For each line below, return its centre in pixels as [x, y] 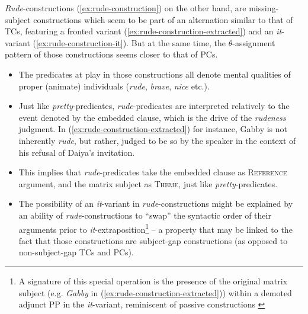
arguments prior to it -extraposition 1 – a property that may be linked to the [155, 228]
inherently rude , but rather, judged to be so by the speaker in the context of [157, 140]
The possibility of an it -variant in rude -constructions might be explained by [156, 204]
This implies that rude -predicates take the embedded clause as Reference [153, 172]
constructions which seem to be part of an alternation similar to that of [163, 19]
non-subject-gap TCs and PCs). [76, 252]
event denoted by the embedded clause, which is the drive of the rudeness [152, 117]
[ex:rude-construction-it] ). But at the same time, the [131, 42]
